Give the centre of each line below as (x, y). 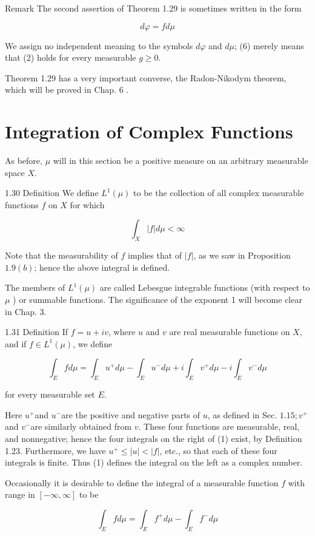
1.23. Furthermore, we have (55, 450)
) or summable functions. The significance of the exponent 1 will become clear (157, 300)
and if (16, 343)
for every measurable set (50, 394)
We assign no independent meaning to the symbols (99, 45)
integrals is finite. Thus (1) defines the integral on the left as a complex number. (154, 462)
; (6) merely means (269, 45)
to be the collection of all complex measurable (219, 193)
